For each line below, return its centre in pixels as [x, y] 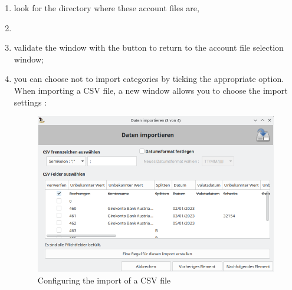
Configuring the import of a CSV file [104, 280]
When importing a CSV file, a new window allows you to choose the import [151, 90]
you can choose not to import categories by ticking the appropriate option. [149, 79]
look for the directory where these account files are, [106, 8]
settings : [30, 102]
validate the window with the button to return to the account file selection [149, 47]
